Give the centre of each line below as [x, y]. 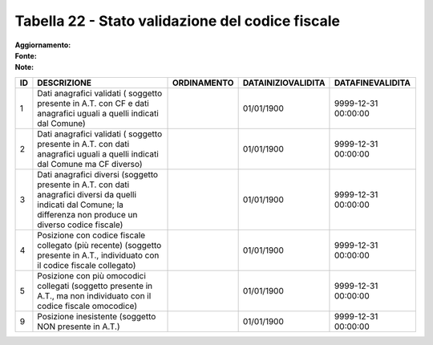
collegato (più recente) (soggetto [99, 245]
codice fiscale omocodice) [87, 306]
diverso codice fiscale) [80, 225]
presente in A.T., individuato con [98, 255]
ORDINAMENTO [203, 83]
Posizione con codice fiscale [91, 235]
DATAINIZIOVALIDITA [284, 83]
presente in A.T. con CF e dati [93, 103]
